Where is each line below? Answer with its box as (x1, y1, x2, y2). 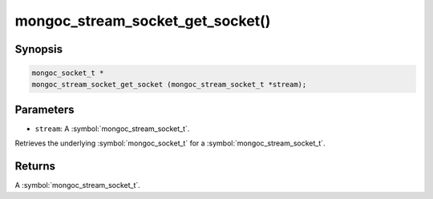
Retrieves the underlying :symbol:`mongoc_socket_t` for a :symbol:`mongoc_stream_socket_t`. (14, 138, 326, 148)
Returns (14, 160, 56, 173)
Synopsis (14, 42, 63, 56)
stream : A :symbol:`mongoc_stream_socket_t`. (34, 124, 190, 133)
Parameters (14, 102, 75, 116)
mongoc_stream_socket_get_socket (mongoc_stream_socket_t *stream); (31, 80, 307, 89)
